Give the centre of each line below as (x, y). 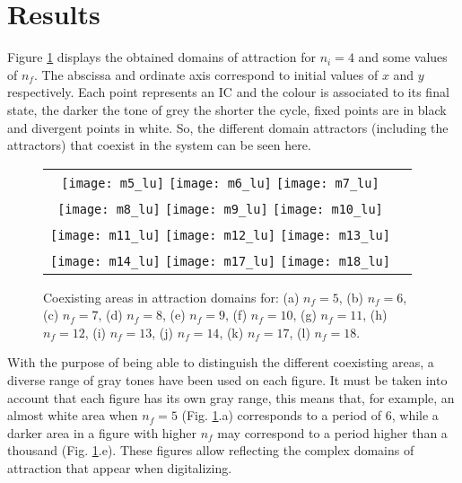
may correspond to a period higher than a (332, 432)
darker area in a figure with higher (102, 432)
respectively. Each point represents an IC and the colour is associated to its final (228, 92)
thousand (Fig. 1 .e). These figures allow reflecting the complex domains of (211, 450)
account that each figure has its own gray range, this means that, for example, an (231, 397)
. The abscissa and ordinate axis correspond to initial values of (206, 74)
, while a (415, 415)
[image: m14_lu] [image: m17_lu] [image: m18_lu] (220, 261)
